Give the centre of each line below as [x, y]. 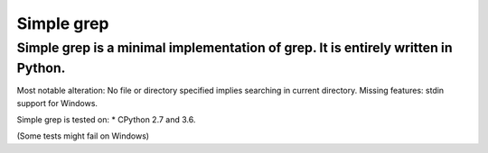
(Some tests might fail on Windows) [83, 136]
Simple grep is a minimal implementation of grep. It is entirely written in [235, 48]
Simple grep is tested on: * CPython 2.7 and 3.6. [106, 120]
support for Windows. [57, 103]
